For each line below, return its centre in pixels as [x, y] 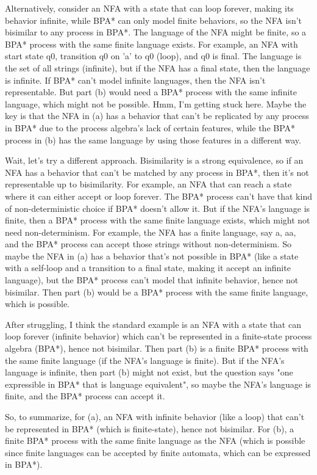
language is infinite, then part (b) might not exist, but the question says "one [149, 372]
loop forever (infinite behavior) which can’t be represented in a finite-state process [158, 336]
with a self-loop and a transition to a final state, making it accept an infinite [148, 268]
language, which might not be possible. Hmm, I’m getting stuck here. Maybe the [156, 103]
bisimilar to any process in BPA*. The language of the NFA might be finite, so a [156, 32]
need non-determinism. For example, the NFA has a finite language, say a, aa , [151, 232]
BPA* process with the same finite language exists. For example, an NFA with [151, 44]
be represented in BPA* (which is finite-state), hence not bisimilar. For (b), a [149, 428]
